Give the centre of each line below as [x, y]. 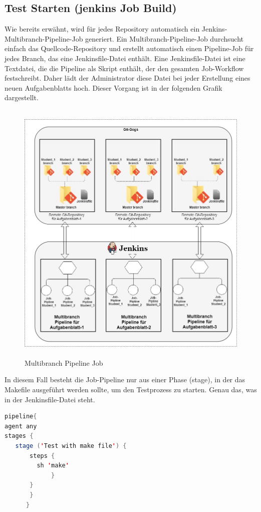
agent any [21, 426]
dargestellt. [22, 97]
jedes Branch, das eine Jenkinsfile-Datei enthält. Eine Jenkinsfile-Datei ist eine [125, 58]
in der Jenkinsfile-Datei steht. [50, 399]
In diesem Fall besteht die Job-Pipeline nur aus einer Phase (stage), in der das [125, 379]
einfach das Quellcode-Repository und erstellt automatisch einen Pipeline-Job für [129, 48]
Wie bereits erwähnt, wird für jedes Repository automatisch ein [102, 29]
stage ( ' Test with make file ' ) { [71, 446]
